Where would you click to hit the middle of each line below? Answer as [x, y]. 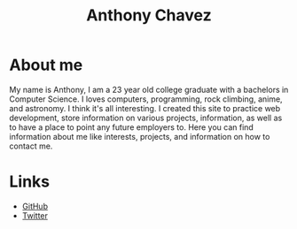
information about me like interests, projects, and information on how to [140, 136]
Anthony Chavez [149, 15]
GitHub [35, 206]
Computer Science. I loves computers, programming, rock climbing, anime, [146, 99]
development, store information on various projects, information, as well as [146, 118]
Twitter [35, 215]
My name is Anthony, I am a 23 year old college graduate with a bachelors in [149, 89]
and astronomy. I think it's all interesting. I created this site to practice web [145, 108]
